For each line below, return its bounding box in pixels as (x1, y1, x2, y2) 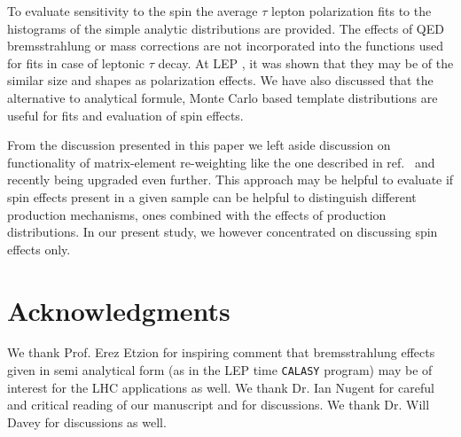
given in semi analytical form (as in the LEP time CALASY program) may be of (7, 361, 433, 379)
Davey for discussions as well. (7, 412, 167, 431)
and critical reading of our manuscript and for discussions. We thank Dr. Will (7, 395, 430, 414)
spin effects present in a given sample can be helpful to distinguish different (7, 187, 417, 206)
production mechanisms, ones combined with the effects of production (7, 205, 387, 223)
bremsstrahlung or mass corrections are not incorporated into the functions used (7, 36, 444, 55)
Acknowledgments (7, 292, 230, 328)
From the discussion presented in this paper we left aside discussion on (7, 136, 391, 154)
